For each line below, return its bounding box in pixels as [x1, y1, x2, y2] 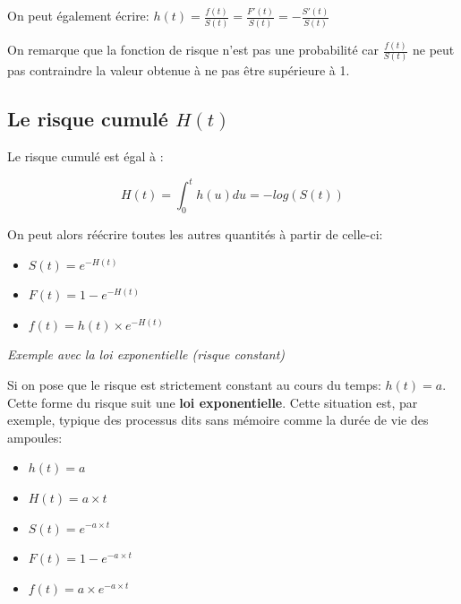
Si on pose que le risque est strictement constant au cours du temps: [7, 375, 381, 393]
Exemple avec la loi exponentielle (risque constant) [7, 345, 286, 364]
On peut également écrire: [7, 6, 149, 25]
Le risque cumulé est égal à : [7, 147, 164, 166]
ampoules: [7, 427, 63, 446]
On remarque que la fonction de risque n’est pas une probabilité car [7, 40, 380, 58]
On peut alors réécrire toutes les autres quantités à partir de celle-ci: [7, 225, 383, 243]
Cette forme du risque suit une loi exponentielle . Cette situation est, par [7, 393, 418, 411]
